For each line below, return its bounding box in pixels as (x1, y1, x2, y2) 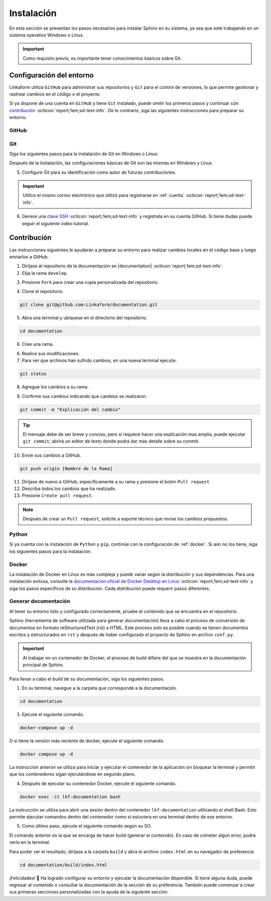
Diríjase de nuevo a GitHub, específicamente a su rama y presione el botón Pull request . (22, 478, 211, 484)
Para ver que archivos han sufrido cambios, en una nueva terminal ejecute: (22, 357, 177, 364)
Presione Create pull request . (22, 492, 93, 498)
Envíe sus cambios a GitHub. (22, 452, 81, 458)
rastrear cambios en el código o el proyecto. (9, 91, 101, 97)
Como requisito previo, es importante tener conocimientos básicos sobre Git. (23, 55, 182, 61)
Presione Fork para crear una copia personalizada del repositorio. (22, 279, 159, 285)
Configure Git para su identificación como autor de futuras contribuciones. (22, 169, 177, 175)
